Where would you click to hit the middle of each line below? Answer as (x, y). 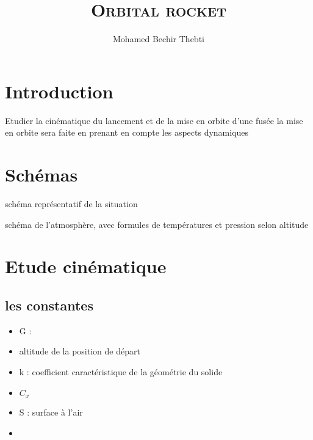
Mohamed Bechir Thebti (159, 39)
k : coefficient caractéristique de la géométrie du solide (121, 371)
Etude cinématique (86, 266)
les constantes (49, 305)
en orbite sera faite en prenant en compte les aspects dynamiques (127, 132)
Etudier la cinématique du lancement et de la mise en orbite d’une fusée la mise (154, 120)
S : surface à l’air (51, 412)
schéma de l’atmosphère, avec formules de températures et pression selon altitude (157, 224)
